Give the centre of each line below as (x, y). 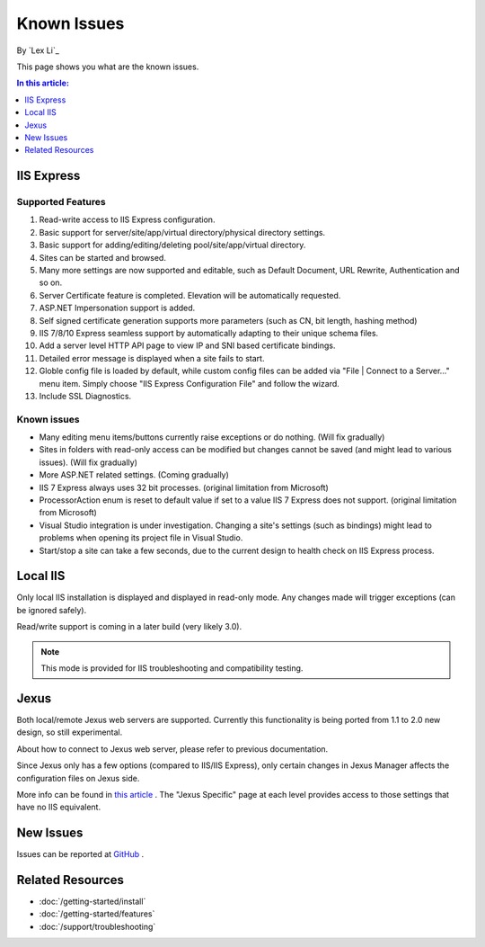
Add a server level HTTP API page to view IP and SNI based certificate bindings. (187, 345)
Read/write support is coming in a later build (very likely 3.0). (129, 627)
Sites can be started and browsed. (102, 257)
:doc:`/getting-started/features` (97, 914)
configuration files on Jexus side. (78, 778)
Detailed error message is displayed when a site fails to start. (152, 358)
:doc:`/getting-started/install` (93, 902)
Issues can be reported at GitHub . (80, 854)
